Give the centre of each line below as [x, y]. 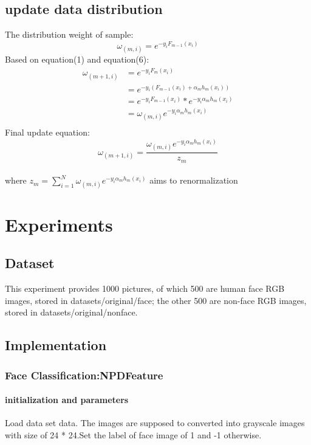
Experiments [59, 224]
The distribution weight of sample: [69, 34]
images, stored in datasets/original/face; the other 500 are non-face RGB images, [156, 300]
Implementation [56, 345]
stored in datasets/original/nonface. [71, 312]
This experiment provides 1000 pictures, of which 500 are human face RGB [145, 288]
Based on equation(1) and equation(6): [77, 59]
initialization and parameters [67, 400]
